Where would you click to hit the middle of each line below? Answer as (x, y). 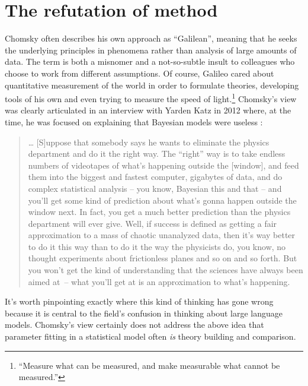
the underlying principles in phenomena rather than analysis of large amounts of (151, 50)
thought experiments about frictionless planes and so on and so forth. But (163, 258)
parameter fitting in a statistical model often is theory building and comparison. (150, 336)
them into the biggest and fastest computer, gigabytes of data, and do (155, 177)
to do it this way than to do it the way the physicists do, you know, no (157, 246)
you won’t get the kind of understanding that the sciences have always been (166, 270)
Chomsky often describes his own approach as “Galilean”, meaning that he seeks (151, 38)
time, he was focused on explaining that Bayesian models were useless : (134, 121)
